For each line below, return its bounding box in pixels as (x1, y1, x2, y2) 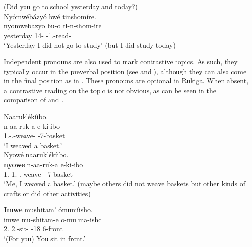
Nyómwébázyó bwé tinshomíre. (4, 11, 96, 21)
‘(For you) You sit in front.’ (4, 233, 86, 244)
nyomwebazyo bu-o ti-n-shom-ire (4, 21, 101, 31)
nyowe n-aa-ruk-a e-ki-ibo (4, 159, 83, 169)
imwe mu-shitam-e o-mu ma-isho (4, 214, 102, 224)
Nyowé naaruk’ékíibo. (4, 149, 69, 160)
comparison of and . (4, 95, 64, 105)
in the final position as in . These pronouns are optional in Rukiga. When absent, (4, 75, 249, 86)
